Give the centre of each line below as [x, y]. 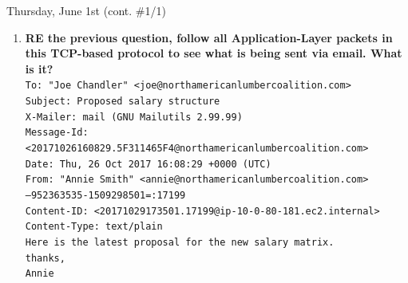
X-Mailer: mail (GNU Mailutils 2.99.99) [134, 117]
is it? [39, 68]
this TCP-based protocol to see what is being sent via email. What [214, 53]
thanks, [45, 258]
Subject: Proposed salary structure [123, 102]
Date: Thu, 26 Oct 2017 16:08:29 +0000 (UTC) [148, 164]
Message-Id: [57, 133]
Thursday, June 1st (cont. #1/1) [86, 10]
